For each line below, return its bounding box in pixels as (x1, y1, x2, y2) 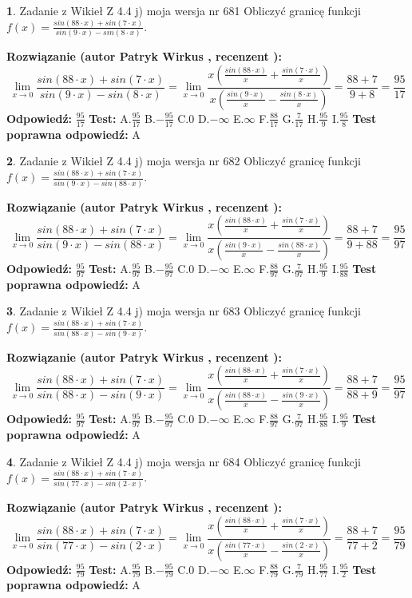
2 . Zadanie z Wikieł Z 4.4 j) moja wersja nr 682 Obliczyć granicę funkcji (6, 152, 361, 169)
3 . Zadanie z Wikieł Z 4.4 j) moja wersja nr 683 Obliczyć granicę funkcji (6, 303, 361, 319)
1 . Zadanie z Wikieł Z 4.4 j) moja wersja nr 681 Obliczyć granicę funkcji (6, 2, 361, 18)
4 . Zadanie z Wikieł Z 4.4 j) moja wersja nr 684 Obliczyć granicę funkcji (6, 453, 361, 469)
